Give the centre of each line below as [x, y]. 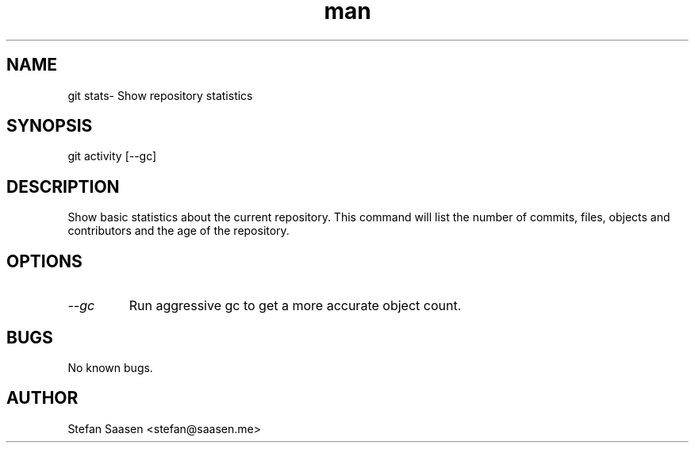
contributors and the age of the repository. [179, 231]
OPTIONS [44, 261]
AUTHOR [42, 398]
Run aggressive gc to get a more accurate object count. [295, 306]
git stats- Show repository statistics [160, 95]
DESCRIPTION [63, 186]
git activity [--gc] [112, 156]
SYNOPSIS [50, 126]
